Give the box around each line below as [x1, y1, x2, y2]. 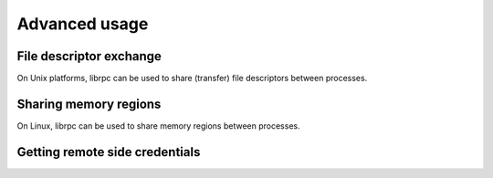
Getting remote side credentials [16, 144, 201, 160]
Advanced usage [16, 14, 149, 34]
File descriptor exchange [16, 48, 162, 64]
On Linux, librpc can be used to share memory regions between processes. [16, 120, 300, 131]
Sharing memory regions [16, 96, 162, 111]
